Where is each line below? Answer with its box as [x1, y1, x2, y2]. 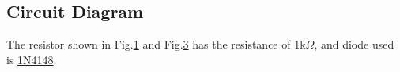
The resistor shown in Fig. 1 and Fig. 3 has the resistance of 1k [6, 36, 306, 52]
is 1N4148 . [6, 51, 57, 67]
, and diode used [314, 36, 394, 52]
